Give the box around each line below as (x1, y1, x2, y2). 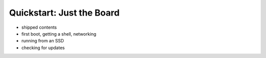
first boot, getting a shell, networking (21, 31, 97, 37)
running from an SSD (21, 38, 64, 44)
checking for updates (21, 44, 65, 51)
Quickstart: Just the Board (9, 7, 120, 18)
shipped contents (21, 24, 57, 30)
